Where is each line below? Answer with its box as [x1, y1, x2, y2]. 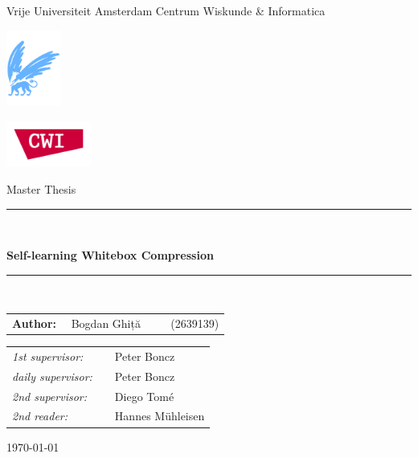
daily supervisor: [12, 367, 92, 384]
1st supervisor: [12, 347, 84, 364]
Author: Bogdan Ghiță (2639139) [12, 315, 219, 332]
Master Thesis [6, 180, 76, 197]
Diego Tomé [114, 387, 174, 404]
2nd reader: [12, 407, 68, 424]
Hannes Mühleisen [114, 407, 205, 424]
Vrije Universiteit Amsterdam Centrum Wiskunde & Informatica [6, 2, 326, 18]
